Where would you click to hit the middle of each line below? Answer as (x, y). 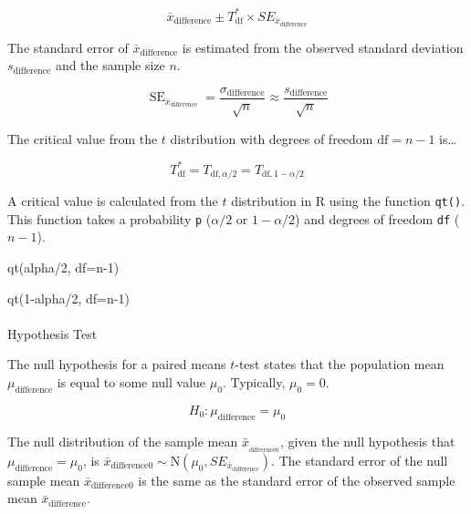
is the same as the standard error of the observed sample (297, 480)
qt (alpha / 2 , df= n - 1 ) (63, 267)
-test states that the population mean (340, 364)
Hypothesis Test (52, 333)
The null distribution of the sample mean (123, 441)
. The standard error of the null (360, 460)
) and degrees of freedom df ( (377, 218)
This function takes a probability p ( (110, 218)
